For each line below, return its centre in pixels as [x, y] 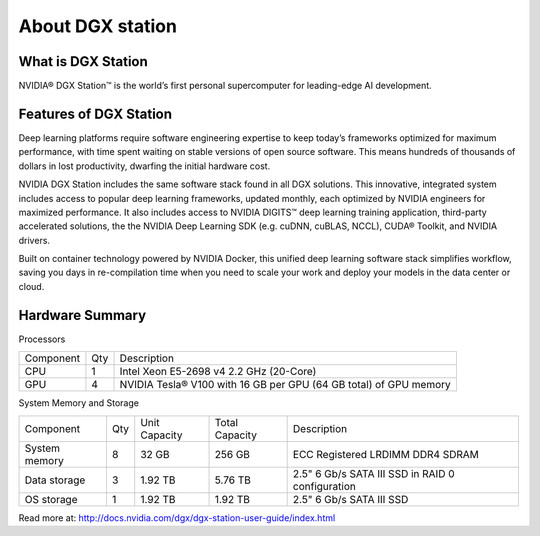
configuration [324, 486]
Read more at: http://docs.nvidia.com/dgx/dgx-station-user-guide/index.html [177, 517]
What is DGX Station [83, 61]
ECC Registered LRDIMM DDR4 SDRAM [386, 454]
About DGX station [97, 26]
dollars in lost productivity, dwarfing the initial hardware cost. [144, 166]
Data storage [55, 480]
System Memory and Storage [79, 403]
